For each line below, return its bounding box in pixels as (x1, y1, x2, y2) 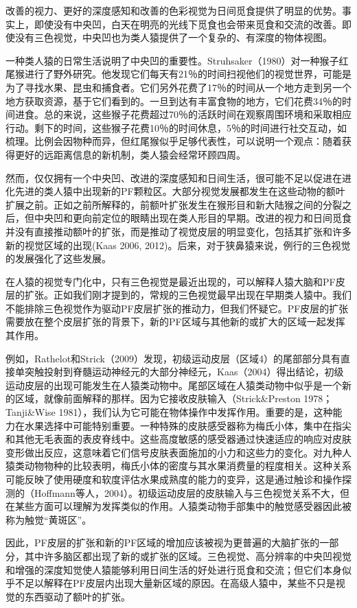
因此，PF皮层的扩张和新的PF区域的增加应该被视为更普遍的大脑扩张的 (5, 535, 320, 550)
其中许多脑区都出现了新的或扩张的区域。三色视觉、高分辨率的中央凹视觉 (24, 548, 352, 563)
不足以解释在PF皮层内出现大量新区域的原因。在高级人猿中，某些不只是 (14, 576, 336, 590)
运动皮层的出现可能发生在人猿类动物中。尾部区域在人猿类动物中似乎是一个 (5, 377, 342, 392)
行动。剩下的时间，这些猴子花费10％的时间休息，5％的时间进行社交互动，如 (5, 120, 347, 135)
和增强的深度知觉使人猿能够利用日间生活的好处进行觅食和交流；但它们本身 (5, 562, 342, 576)
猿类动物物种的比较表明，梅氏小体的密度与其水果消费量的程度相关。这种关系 (5, 458, 352, 473)
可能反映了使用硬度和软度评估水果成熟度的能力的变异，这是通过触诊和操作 (5, 472, 342, 486)
